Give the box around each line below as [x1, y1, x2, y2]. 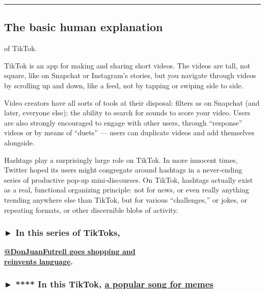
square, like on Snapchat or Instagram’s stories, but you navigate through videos [4, 70, 256, 81]
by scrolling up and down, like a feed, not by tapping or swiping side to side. [4, 80, 244, 90]
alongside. [4, 137, 35, 148]
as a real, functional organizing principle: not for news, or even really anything [4, 184, 249, 195]
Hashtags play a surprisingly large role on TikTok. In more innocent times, [4, 154, 238, 165]
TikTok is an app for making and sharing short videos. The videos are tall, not [4, 60, 251, 70]
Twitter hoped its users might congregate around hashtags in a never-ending [4, 164, 243, 175]
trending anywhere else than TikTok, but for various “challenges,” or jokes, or [4, 194, 247, 205]
